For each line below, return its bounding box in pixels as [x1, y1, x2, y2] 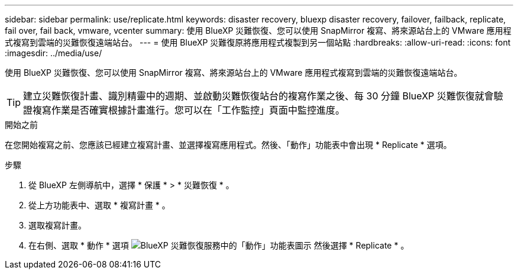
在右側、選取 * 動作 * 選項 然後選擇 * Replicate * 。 [28, 240, 409, 250]
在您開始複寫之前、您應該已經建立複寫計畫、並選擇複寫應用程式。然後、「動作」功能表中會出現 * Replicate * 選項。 [5, 140, 452, 150]
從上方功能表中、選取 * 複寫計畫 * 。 [28, 200, 170, 210]
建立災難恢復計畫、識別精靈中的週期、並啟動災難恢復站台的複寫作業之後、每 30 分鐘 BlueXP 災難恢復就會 [23, 90, 494, 102]
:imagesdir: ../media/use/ [5, 48, 102, 58]
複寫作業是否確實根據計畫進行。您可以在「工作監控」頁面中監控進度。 [33, 104, 345, 116]
